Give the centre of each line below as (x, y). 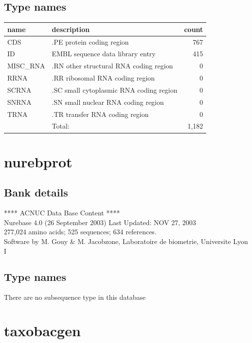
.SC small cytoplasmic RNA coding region (115, 90)
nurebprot (38, 161)
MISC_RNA (26, 66)
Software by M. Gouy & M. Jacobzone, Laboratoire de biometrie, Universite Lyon (126, 241)
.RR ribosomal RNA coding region (103, 78)
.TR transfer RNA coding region (100, 114)
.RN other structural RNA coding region (112, 66)
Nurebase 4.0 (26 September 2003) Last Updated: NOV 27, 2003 (100, 222)
